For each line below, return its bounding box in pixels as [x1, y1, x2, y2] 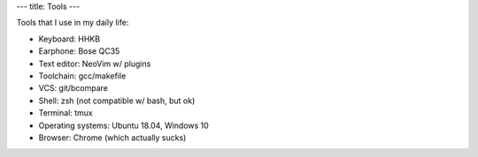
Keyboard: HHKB [38, 34, 101, 44]
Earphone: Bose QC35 [38, 46, 120, 56]
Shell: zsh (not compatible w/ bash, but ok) [38, 95, 196, 106]
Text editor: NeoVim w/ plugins [38, 58, 151, 69]
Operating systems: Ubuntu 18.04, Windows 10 [38, 120, 210, 131]
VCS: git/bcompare [38, 83, 108, 93]
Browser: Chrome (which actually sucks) [38, 132, 187, 143]
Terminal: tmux [38, 108, 93, 118]
